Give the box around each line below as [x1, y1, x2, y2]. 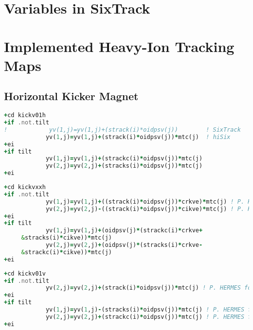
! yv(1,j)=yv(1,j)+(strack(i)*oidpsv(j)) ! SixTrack [4, 126, 241, 133]
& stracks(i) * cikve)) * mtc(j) [21, 234, 112, 242]
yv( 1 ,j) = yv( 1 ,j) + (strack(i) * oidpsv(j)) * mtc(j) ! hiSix [45, 133, 231, 140]
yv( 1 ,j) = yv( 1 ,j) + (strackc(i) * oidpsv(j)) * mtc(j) [45, 155, 203, 162]
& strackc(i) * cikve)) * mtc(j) [21, 248, 112, 256]
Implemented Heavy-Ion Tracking [4, 36, 235, 56]
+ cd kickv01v [4, 270, 46, 277]
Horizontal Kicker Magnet [4, 88, 139, 104]
